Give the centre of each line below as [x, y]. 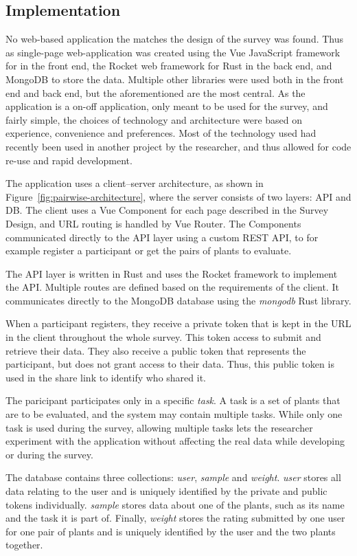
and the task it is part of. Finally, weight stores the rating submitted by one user [175, 518]
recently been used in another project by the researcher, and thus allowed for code [178, 146]
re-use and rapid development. [69, 160]
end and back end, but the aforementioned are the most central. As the [156, 92]
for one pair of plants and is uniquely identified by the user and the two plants [171, 531]
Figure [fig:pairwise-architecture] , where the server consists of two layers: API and [178, 196]
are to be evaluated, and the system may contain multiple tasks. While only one [174, 414]
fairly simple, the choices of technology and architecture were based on [154, 119]
